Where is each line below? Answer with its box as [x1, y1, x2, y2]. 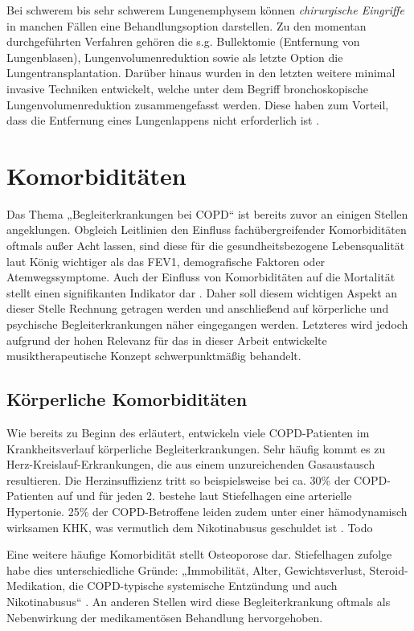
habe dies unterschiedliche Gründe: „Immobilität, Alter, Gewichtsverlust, [6, 561, 366, 578]
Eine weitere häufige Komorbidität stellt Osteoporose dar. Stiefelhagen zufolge [6, 546, 392, 563]
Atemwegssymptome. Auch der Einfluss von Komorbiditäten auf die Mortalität [6, 268, 396, 285]
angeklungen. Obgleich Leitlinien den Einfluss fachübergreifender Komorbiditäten [6, 221, 407, 238]
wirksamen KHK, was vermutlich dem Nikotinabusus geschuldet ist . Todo [6, 518, 373, 535]
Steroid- [369, 561, 408, 578]
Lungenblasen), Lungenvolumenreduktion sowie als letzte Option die [6, 48, 343, 65]
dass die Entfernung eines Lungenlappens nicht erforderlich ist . [6, 112, 320, 129]
